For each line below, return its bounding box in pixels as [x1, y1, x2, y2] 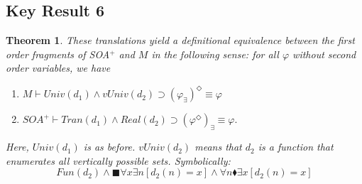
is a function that [258, 139, 334, 154]
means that [194, 139, 242, 154]
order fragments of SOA [6, 46, 110, 61]
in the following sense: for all [151, 46, 279, 61]
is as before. [83, 139, 136, 154]
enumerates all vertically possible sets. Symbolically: [6, 153, 231, 168]
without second [292, 46, 356, 61]
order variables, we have [6, 60, 111, 75]
